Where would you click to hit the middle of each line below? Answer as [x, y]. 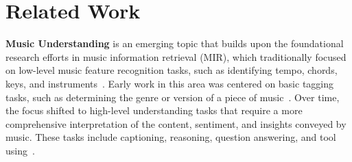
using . [20, 150]
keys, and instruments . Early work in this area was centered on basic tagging [170, 83]
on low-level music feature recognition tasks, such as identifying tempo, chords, [172, 70]
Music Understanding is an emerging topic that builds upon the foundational [175, 43]
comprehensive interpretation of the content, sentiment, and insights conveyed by [176, 123]
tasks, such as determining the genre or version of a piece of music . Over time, [173, 97]
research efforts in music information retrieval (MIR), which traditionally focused [176, 56]
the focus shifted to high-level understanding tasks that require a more [154, 110]
